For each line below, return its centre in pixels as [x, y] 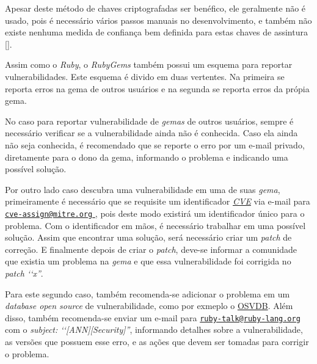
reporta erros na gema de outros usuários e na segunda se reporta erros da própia [157, 88]
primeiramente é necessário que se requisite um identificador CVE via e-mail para [158, 201]
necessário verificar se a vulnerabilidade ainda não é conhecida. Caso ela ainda [151, 133]
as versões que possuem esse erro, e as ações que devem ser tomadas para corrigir [157, 341]
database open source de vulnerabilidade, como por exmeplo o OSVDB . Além [149, 306]
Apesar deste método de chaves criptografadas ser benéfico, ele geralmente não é [155, 8]
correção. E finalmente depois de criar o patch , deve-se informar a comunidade [151, 249]
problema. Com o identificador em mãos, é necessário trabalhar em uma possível [155, 225]
